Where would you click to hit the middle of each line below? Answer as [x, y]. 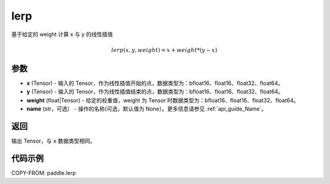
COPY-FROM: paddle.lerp [44, 173]
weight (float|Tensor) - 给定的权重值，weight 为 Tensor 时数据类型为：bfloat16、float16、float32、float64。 [163, 100]
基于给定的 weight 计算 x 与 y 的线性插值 [62, 34]
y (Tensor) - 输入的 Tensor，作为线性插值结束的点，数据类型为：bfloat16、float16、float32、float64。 [155, 92]
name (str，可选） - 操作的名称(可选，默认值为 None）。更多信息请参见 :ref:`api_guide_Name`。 [147, 109]
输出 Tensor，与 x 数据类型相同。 [53, 141]
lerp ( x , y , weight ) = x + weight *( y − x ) [164, 50]
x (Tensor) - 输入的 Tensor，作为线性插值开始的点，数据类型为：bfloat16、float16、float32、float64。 [155, 83]
